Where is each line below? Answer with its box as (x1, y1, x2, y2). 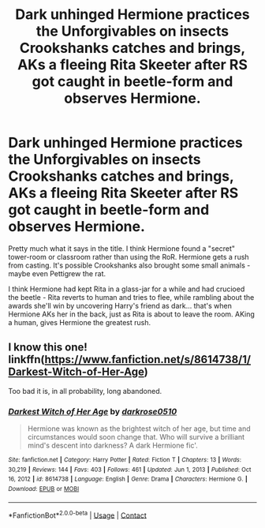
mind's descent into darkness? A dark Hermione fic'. (27, 440, 199, 451)
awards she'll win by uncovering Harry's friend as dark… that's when (8, 301, 233, 310)
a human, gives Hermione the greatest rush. (8, 317, 151, 327)
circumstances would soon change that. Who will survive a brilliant (27, 433, 245, 442)
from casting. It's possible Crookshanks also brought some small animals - (8, 260, 251, 270)
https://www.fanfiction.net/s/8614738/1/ (44, 353, 251, 366)
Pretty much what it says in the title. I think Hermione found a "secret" (8, 243, 235, 253)
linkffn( (8, 353, 45, 366)
